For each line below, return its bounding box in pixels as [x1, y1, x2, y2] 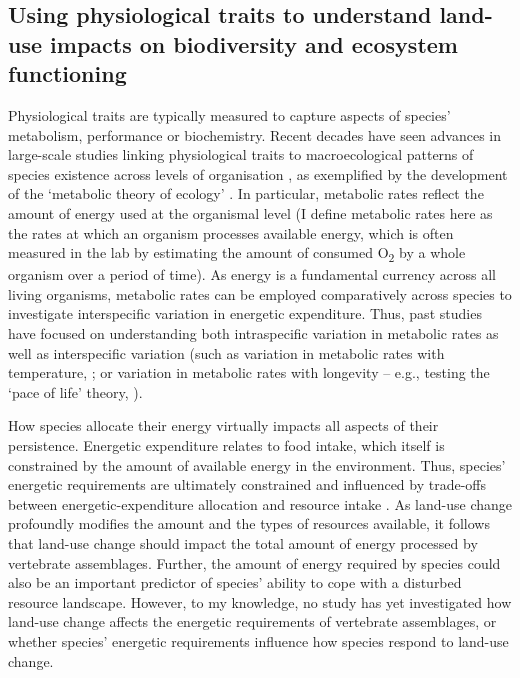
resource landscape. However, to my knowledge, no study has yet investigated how [8, 591, 512, 612]
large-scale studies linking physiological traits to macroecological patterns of [8, 144, 474, 165]
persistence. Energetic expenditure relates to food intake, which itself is [8, 435, 445, 456]
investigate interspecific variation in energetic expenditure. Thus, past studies [8, 303, 482, 324]
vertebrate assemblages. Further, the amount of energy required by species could [8, 552, 501, 573]
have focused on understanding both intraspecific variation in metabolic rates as [8, 323, 499, 344]
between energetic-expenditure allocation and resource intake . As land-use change [8, 493, 512, 514]
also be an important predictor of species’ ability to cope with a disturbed [8, 572, 462, 593]
